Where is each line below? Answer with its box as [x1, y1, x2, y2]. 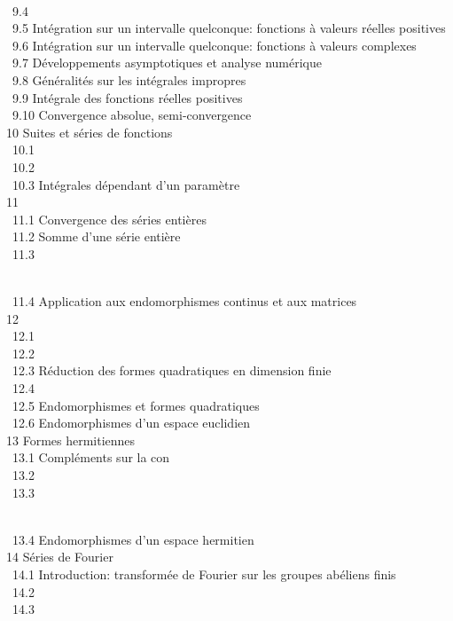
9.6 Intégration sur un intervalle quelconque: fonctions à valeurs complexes [12, 35, 417, 54]
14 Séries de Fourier [6, 547, 113, 566]
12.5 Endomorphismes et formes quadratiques [12, 396, 260, 414]
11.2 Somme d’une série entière [12, 227, 181, 246]
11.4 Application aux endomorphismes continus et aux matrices [12, 292, 357, 310]
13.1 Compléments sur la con [12, 448, 170, 467]
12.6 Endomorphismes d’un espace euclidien [12, 413, 251, 432]
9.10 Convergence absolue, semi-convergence [12, 106, 252, 124]
